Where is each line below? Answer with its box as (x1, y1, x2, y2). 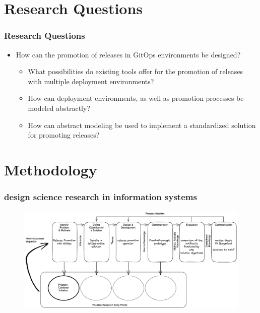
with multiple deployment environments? (28, 76, 154, 86)
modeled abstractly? (28, 102, 90, 113)
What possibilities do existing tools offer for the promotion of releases (28, 66, 243, 77)
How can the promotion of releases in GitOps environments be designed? (16, 49, 241, 59)
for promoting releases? (28, 130, 100, 140)
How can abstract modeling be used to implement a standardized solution (28, 119, 256, 130)
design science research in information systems (4, 191, 197, 203)
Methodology (4, 159, 97, 179)
